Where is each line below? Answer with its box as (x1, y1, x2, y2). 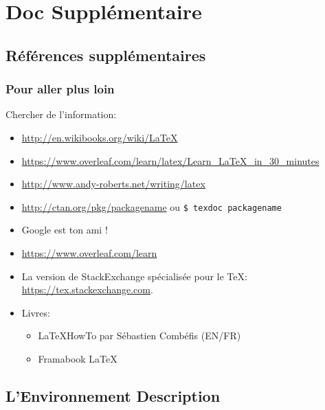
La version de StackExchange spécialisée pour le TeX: (21, 269, 247, 283)
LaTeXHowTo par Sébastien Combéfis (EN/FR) (38, 328, 241, 343)
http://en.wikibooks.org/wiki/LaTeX (21, 130, 178, 144)
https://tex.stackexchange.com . (21, 282, 153, 297)
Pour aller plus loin (5, 80, 115, 98)
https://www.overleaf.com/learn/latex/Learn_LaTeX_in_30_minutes (21, 153, 320, 168)
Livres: (21, 305, 50, 319)
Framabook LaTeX (38, 351, 117, 365)
